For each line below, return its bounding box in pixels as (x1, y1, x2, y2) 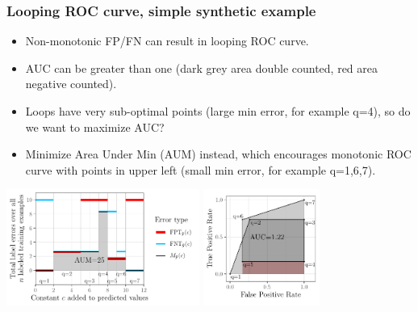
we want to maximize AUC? (25, 118, 165, 135)
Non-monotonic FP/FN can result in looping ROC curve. (25, 32, 309, 49)
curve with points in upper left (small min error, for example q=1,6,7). (25, 161, 376, 178)
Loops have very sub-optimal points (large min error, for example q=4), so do (25, 103, 411, 119)
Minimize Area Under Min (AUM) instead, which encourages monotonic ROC (25, 145, 412, 162)
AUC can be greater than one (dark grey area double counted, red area (25, 59, 378, 76)
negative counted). (25, 75, 117, 92)
